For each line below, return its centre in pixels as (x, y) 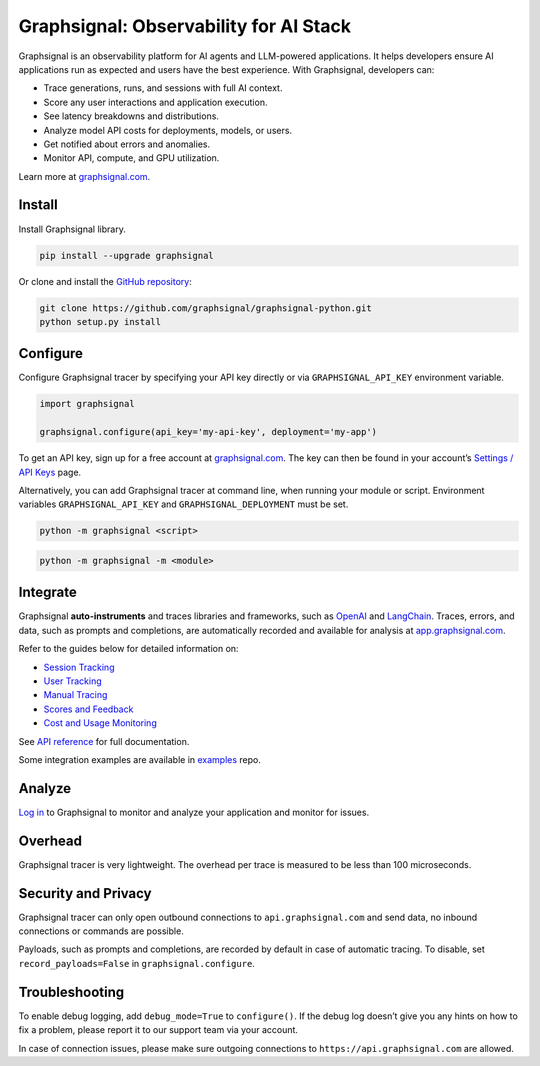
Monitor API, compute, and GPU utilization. (131, 158)
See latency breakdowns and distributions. (131, 116)
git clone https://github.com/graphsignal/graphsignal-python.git (205, 308)
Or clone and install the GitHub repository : (105, 281)
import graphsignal (87, 404)
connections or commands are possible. (101, 931)
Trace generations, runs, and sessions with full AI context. (163, 88)
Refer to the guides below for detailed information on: (128, 649)
